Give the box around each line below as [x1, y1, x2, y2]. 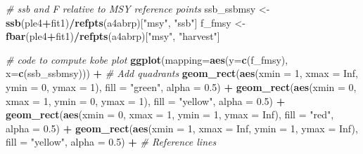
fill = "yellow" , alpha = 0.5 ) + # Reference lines [6, 134, 217, 149]
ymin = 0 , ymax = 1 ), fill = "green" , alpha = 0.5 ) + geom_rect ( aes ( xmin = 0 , [6, 79, 357, 94]
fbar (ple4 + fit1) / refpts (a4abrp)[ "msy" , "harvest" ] [6, 29, 220, 43]
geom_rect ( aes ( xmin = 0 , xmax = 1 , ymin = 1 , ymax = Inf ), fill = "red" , [6, 107, 334, 122]
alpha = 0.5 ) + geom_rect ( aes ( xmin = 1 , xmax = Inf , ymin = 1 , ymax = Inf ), [6, 120, 358, 135]
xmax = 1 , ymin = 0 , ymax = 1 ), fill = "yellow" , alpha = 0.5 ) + [6, 93, 286, 108]
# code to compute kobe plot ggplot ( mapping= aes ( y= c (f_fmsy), [6, 52, 288, 66]
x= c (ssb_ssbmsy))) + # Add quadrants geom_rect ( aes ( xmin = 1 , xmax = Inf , [6, 66, 358, 80]
